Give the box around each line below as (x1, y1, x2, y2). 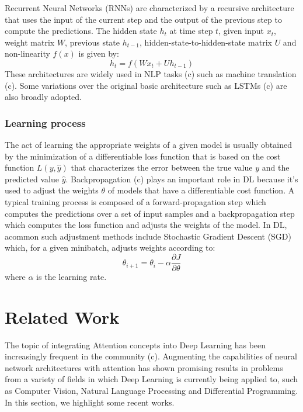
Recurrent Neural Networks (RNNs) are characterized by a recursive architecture (5, 2, 294, 13)
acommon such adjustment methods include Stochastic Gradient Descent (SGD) (5, 230, 291, 242)
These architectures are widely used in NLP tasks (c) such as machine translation (5, 67, 297, 79)
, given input (218, 25, 264, 37)
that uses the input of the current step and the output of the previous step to (5, 13, 282, 25)
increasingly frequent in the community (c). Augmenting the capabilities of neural (5, 350, 297, 362)
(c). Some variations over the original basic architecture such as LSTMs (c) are (5, 79, 287, 91)
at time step (169, 25, 213, 37)
